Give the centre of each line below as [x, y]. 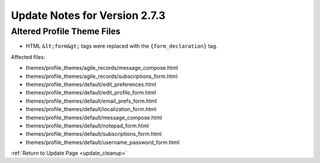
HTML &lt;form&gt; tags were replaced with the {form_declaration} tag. [122, 46]
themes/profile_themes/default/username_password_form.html [103, 142]
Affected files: [28, 57]
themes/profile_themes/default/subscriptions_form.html [94, 134]
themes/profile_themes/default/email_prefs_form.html [91, 101]
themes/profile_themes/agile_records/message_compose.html [102, 68]
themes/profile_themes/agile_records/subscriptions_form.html [102, 76]
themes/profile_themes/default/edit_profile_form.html [91, 93]
